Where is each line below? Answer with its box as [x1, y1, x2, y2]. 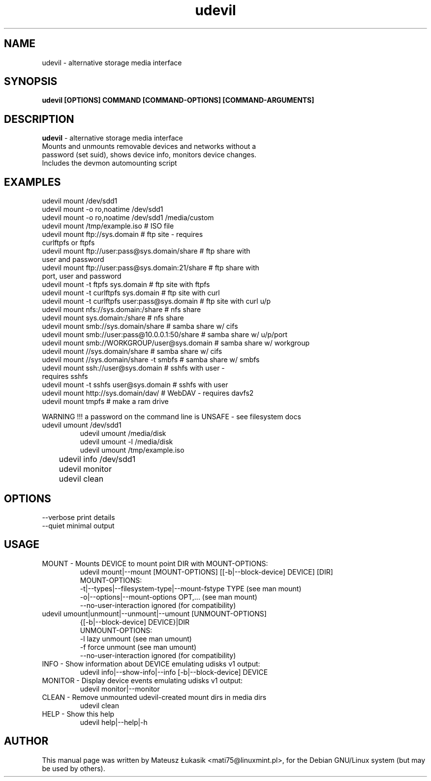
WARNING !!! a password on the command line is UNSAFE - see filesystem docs [42, 412, 301, 421]
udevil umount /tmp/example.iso [80, 446, 185, 455]
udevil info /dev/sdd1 [59, 454, 136, 464]
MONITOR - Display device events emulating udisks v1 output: [42, 676, 243, 685]
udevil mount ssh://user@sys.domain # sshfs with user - [42, 364, 225, 373]
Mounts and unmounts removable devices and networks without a [42, 142, 256, 151]
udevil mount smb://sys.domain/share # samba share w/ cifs [42, 322, 238, 331]
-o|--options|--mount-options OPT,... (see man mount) [80, 592, 257, 601]
